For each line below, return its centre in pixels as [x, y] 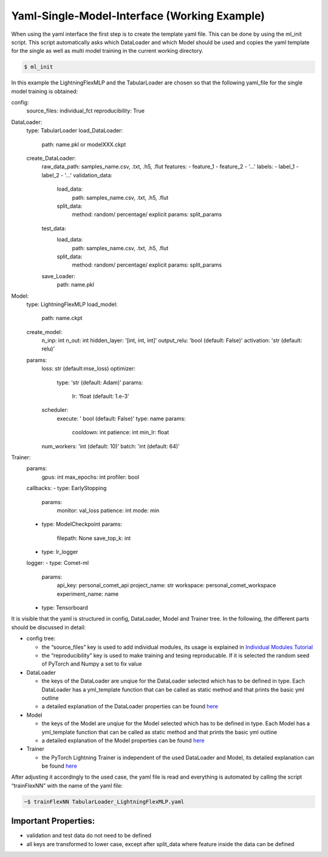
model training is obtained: [45, 91]
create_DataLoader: [51, 159]
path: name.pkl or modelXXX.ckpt [84, 144]
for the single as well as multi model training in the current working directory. [107, 51]
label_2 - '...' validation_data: [77, 175]
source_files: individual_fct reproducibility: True [86, 111]
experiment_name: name [88, 594]
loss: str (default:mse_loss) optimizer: [89, 369]
